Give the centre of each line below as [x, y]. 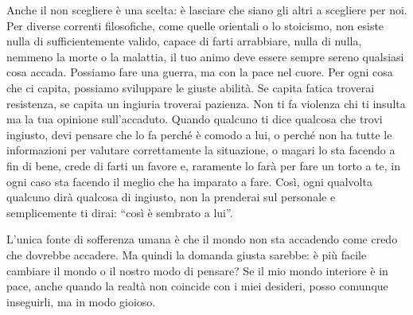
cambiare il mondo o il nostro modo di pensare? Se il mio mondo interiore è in [197, 270]
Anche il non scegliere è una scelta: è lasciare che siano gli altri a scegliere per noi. [207, 10]
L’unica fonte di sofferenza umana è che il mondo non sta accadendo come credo [202, 239]
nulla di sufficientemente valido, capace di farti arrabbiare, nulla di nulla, [184, 41]
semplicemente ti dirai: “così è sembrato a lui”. [120, 212]
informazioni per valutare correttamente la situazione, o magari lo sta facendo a [201, 150]
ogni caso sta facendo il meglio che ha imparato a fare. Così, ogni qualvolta [189, 181]
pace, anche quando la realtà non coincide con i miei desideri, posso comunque [197, 286]
